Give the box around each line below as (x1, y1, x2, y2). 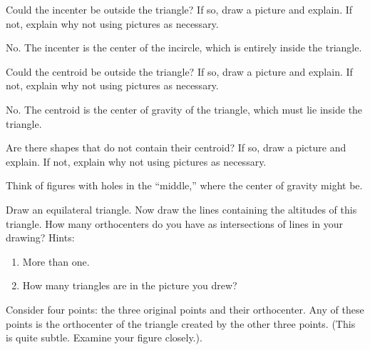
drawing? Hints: (6, 230, 75, 245)
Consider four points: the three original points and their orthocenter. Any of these (6, 301, 364, 316)
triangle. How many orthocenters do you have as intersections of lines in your (6, 216, 344, 231)
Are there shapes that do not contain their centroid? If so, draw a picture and (6, 140, 346, 155)
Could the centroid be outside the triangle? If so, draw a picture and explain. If (6, 64, 353, 79)
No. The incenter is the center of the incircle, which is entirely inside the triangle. (6, 40, 362, 55)
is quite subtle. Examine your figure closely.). (6, 330, 202, 345)
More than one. (22, 254, 90, 269)
